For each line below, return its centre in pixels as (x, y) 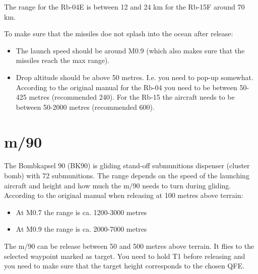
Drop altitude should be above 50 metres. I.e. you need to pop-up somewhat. (135, 77)
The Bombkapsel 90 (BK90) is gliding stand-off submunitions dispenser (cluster (127, 165)
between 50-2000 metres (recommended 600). (85, 107)
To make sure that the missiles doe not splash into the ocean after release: (119, 33)
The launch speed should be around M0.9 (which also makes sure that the (130, 50)
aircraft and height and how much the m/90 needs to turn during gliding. (118, 185)
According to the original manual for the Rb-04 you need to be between (126, 87)
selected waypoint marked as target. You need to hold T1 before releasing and (125, 256)
